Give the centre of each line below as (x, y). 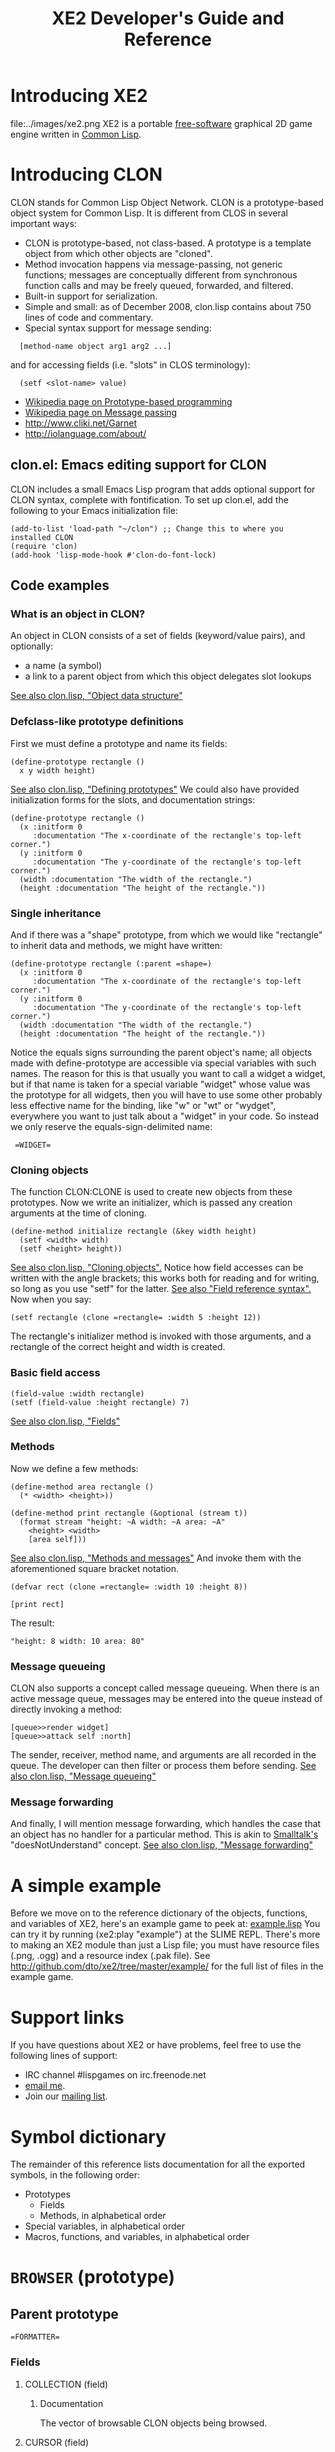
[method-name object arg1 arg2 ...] (95, 346)
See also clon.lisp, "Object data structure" (96, 696)
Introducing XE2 (79, 96)
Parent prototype (64, 2313)
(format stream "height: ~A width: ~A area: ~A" (122, 1522)
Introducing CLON (86, 174)
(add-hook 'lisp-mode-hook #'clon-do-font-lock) (113, 555)
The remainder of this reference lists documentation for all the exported (158, 2164)
